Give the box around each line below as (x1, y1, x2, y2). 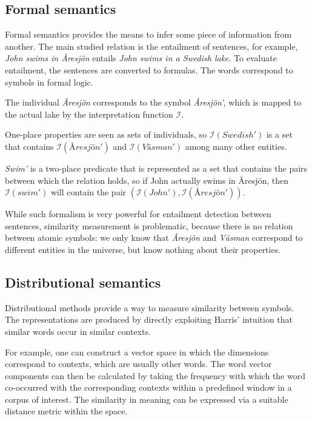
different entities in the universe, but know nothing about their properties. (5, 243, 281, 255)
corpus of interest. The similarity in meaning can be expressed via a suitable (5, 392, 288, 405)
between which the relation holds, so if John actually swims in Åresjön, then (5, 173, 289, 186)
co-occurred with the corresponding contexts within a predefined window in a (5, 381, 292, 394)
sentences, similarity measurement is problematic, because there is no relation (5, 219, 293, 232)
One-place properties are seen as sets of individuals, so (5, 128, 207, 141)
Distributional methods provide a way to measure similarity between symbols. (5, 301, 294, 314)
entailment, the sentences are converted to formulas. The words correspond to (5, 63, 293, 76)
